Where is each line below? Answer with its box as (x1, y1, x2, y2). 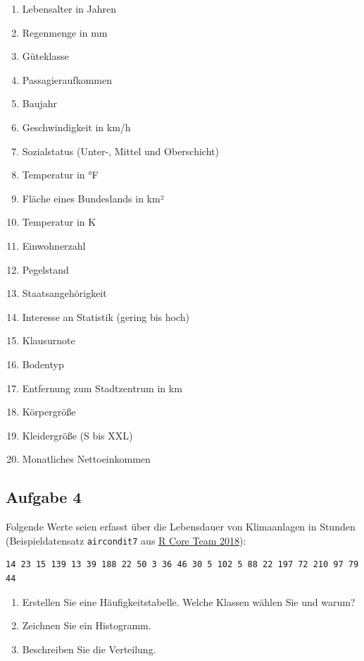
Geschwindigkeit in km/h (22, 119, 131, 134)
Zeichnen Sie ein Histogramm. (22, 618, 151, 633)
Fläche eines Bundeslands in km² (22, 190, 164, 205)
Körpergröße (22, 404, 76, 419)
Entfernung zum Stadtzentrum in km (22, 380, 182, 395)
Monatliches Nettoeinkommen (22, 451, 151, 466)
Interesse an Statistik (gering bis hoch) (22, 309, 190, 324)
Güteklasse (22, 49, 69, 63)
